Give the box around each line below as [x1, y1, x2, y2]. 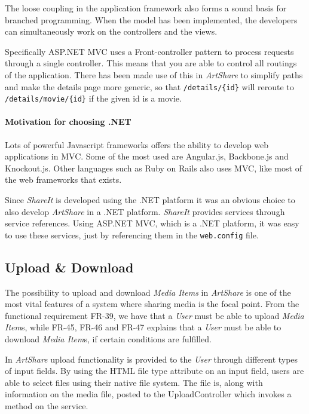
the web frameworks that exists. [5, 173, 122, 186]
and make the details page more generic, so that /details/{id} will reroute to [5, 80, 294, 93]
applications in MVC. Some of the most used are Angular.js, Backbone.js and [5, 150, 289, 162]
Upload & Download [5, 257, 134, 276]
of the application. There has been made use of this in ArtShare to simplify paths [5, 68, 303, 81]
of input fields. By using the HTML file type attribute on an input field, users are [5, 364, 304, 377]
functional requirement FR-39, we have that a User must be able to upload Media [5, 309, 304, 321]
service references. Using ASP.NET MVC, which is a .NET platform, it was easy [5, 217, 299, 229]
